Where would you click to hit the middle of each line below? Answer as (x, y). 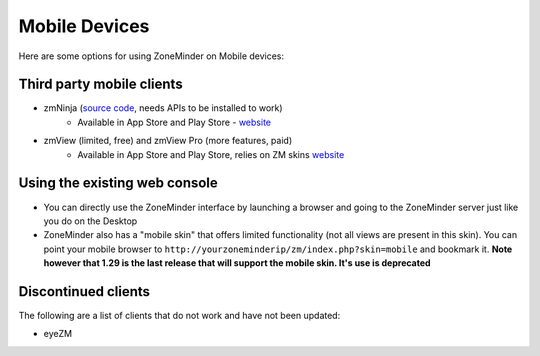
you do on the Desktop (90, 221)
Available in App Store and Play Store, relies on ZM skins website (211, 154)
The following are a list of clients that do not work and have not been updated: (179, 315)
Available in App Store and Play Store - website (174, 122)
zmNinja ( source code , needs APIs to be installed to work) (163, 108)
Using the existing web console (118, 183)
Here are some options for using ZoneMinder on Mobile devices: (151, 56)
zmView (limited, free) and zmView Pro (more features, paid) (168, 141)
